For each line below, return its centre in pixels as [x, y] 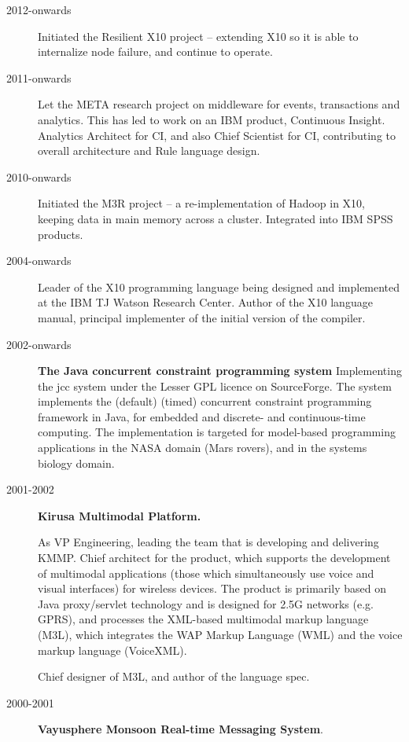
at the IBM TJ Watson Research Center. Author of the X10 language [205, 302]
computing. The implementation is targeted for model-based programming [217, 432]
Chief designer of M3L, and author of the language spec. [174, 676]
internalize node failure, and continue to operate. [155, 51]
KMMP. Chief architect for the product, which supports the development [214, 558]
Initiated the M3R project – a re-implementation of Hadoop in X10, [202, 203]
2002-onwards [39, 344]
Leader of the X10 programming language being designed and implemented [219, 287]
